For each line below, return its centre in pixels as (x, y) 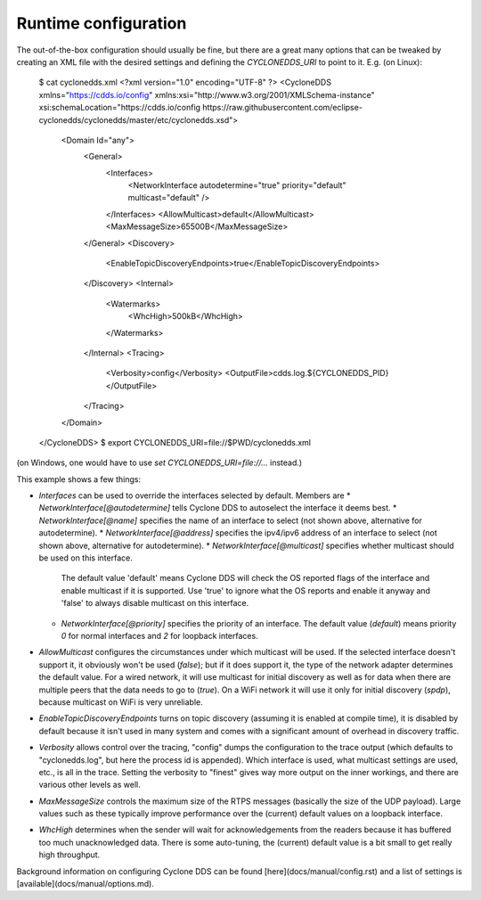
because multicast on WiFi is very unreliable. (121, 702)
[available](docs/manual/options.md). (86, 884)
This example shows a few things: (79, 479)
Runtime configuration (102, 23)
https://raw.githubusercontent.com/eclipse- (282, 108)
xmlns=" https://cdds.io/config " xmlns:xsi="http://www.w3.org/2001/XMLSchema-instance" (207, 94)
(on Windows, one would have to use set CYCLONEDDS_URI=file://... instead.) (159, 462)
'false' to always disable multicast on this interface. (155, 603)
